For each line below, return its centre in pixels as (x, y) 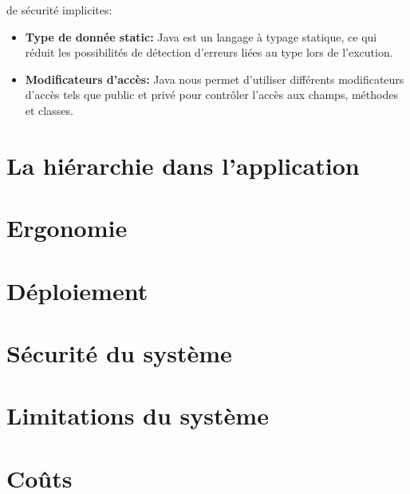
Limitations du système (138, 415)
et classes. (49, 110)
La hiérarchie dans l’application (183, 165)
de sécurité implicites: (59, 10)
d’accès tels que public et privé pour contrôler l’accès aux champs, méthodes (211, 95)
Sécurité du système (119, 352)
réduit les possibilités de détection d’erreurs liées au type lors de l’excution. (209, 52)
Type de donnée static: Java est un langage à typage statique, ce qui (201, 36)
